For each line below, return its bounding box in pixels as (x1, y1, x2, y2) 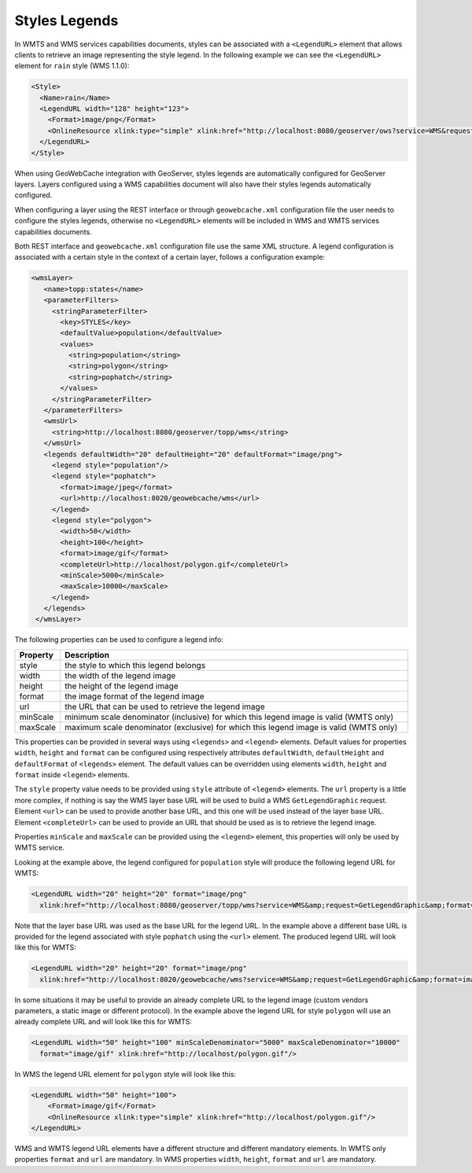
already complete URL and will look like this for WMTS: (14, 1017, 193, 1027)
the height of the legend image (64, 681, 179, 692)
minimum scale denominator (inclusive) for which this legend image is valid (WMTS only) (64, 711, 394, 722)
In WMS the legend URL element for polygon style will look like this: (14, 1069, 236, 1079)
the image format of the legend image (64, 691, 205, 702)
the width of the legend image (64, 669, 176, 681)
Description (64, 649, 110, 660)
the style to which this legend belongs (64, 659, 206, 670)
